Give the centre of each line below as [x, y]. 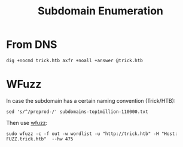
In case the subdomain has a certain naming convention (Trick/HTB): [91, 100]
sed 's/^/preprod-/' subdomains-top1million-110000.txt [77, 112]
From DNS [32, 45]
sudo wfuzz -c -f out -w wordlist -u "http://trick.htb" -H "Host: [92, 134]
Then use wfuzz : [27, 122]
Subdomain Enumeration [100, 11]
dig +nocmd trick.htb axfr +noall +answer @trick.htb [75, 60]
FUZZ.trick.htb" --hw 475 [40, 139]
